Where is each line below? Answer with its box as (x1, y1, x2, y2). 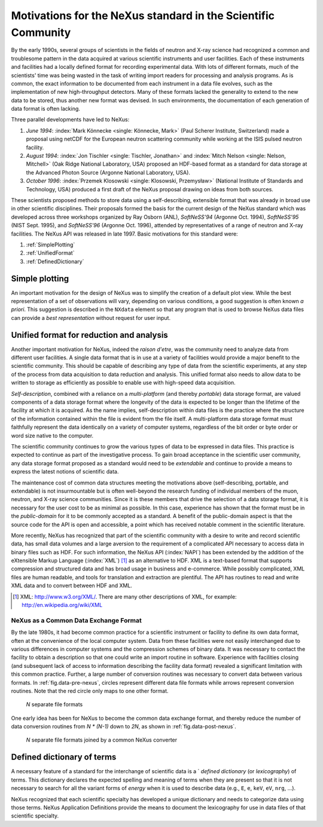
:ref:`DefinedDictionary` (26, 258, 84, 265)
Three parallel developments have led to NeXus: (11, 116, 130, 123)
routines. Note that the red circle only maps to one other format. (11, 687, 169, 694)
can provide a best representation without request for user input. (11, 314, 170, 321)
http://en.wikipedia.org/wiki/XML (22, 602, 103, 609)
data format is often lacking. (11, 105, 81, 112)
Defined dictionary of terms (11, 752, 117, 762)
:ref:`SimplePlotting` (26, 241, 75, 248)
